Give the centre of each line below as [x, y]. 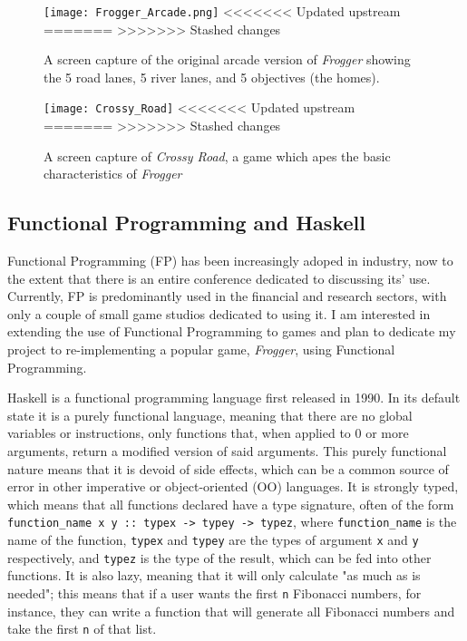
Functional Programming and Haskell [186, 223]
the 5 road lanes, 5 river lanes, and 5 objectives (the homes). [212, 77]
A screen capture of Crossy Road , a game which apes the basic [217, 155]
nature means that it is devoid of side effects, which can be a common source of [228, 468]
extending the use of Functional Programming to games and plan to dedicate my [232, 331]
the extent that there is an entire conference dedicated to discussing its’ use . [219, 278]
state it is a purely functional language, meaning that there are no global [210, 415]
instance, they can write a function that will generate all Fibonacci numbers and [231, 611]
